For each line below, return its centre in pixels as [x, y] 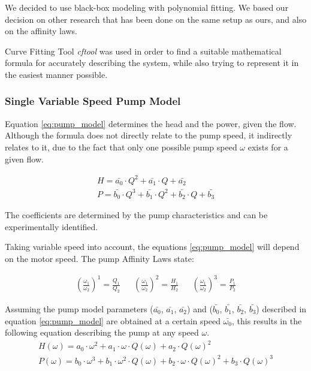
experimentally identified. [52, 226]
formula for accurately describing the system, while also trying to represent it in [152, 63]
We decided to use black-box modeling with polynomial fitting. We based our [147, 7]
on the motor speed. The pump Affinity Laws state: [99, 258]
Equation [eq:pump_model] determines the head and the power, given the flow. [151, 123]
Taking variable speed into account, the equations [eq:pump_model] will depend [152, 247]
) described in [281, 309]
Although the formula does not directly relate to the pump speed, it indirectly [149, 135]
